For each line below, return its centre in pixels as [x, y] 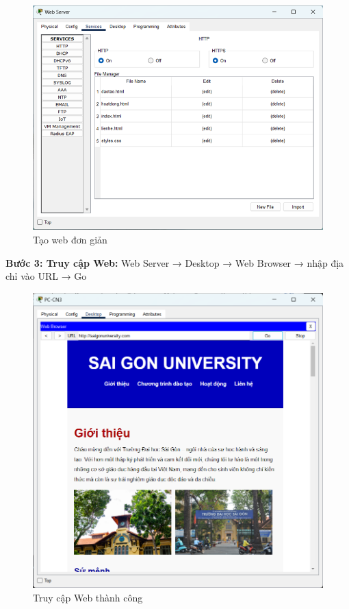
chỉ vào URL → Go [46, 276]
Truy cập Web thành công [88, 597]
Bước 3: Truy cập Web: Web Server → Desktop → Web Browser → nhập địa [175, 262]
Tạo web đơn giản [70, 240]
